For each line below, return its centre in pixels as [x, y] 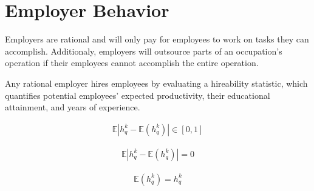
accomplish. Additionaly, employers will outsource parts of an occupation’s [144, 51]
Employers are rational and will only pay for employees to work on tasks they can [157, 39]
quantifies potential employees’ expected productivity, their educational [138, 95]
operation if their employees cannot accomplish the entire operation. [132, 63]
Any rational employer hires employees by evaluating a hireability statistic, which [156, 83]
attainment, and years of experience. [73, 107]
